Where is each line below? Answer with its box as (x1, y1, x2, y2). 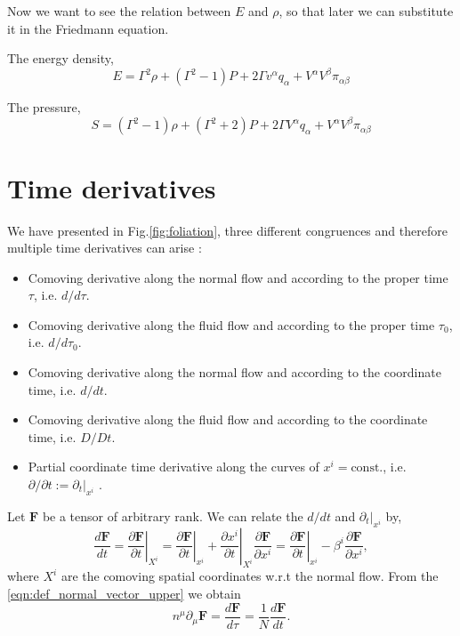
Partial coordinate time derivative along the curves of (28, 457, 319, 476)
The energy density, (7, 49, 114, 68)
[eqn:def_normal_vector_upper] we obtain (7, 584, 241, 603)
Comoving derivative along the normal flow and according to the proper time (28, 268, 448, 286)
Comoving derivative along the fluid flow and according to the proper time (28, 315, 435, 334)
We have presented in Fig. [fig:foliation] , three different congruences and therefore (7, 221, 448, 239)
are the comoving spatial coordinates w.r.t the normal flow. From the (61, 567, 439, 585)
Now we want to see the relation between (7, 2, 231, 20)
